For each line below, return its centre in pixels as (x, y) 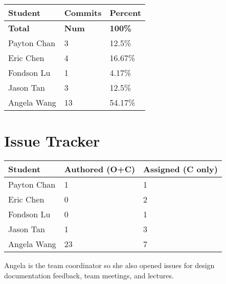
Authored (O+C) (100, 169)
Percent (126, 13)
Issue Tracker (52, 141)
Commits (83, 13)
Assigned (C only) (180, 169)
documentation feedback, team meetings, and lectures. (89, 275)
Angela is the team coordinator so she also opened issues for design (109, 265)
